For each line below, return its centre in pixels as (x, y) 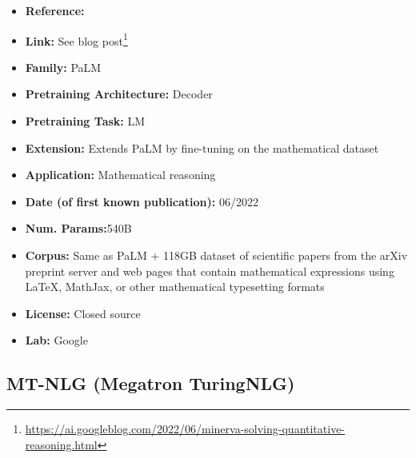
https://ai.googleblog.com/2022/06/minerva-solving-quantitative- (185, 429)
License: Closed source (83, 313)
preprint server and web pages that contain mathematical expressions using (210, 271)
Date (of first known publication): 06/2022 (142, 201)
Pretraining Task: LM (85, 121)
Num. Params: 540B (78, 228)
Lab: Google (56, 340)
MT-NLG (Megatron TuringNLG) (151, 383)
